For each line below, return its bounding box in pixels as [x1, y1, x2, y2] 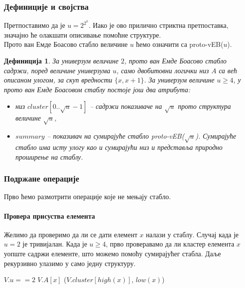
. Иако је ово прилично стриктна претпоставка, [88, 20, 228, 30]
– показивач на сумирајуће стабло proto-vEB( [47, 131, 185, 141]
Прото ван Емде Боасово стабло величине [4, 39, 128, 49]
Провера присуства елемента [4, 210, 95, 221]
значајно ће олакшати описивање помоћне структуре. [4, 29, 161, 40]
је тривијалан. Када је [22, 239, 87, 249]
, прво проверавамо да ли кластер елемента [106, 239, 234, 249]
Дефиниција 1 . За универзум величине [4, 56, 119, 66]
